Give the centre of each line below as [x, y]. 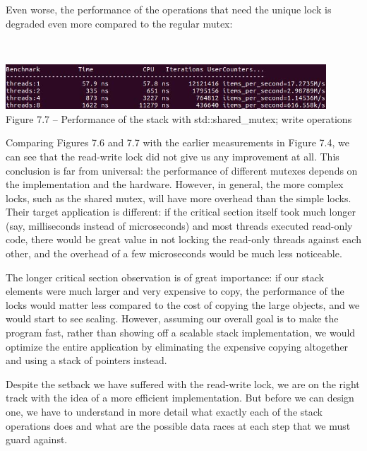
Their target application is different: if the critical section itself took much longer [181, 212]
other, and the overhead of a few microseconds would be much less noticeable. [174, 253]
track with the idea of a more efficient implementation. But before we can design [180, 398]
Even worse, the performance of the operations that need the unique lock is [169, 9]
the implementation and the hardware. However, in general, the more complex [175, 184]
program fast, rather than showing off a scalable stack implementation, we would [181, 333]
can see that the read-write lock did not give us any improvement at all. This [173, 156]
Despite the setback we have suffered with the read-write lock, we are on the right [183, 383]
